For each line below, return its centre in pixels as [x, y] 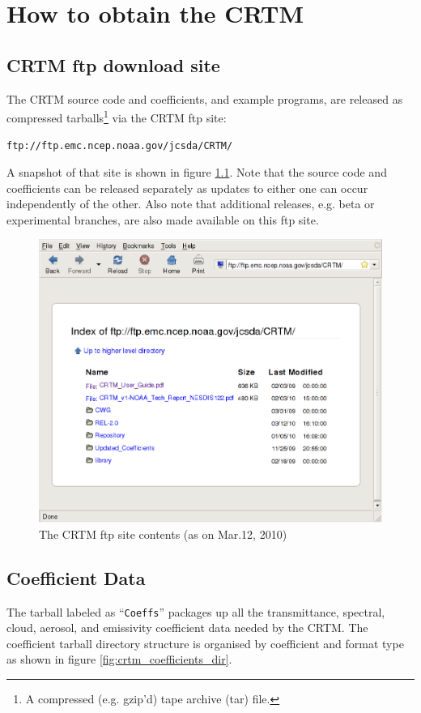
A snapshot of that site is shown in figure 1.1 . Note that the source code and [197, 172]
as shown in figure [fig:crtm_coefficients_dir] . [119, 659]
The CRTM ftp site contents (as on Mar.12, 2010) [163, 534]
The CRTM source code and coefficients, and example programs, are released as [205, 98]
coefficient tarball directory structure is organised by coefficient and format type [205, 643]
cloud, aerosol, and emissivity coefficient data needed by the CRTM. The [187, 628]
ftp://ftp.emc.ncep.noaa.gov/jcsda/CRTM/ [120, 146]
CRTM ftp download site [113, 64]
